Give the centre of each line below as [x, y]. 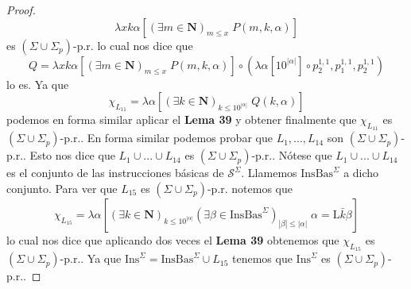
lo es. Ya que [38, 84]
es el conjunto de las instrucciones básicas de [115, 173]
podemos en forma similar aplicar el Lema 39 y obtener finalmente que [182, 119]
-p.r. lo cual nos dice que [133, 45]
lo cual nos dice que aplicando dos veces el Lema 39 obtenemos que [173, 239]
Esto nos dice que [72, 155]
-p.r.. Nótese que [292, 155]
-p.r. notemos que [250, 188]
